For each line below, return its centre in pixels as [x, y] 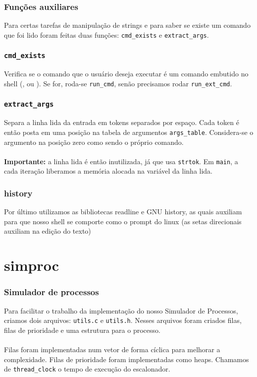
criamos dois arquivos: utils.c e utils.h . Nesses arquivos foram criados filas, [123, 320]
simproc [31, 265]
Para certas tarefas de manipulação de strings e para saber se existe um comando [127, 25]
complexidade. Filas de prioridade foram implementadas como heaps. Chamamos [127, 359]
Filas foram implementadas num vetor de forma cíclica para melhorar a [112, 349]
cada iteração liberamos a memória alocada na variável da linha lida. [108, 171]
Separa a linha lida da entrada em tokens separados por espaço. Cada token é [122, 122]
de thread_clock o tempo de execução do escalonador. [87, 369]
